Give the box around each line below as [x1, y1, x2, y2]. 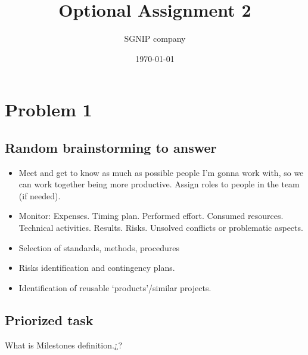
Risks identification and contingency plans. [18, 261, 175, 274]
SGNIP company [124, 32, 186, 45]
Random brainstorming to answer [5, 138, 217, 156]
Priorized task [5, 310, 94, 329]
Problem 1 [5, 97, 92, 122]
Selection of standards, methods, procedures [18, 241, 179, 254]
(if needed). [18, 189, 61, 202]
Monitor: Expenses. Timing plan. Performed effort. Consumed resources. [18, 209, 284, 222]
